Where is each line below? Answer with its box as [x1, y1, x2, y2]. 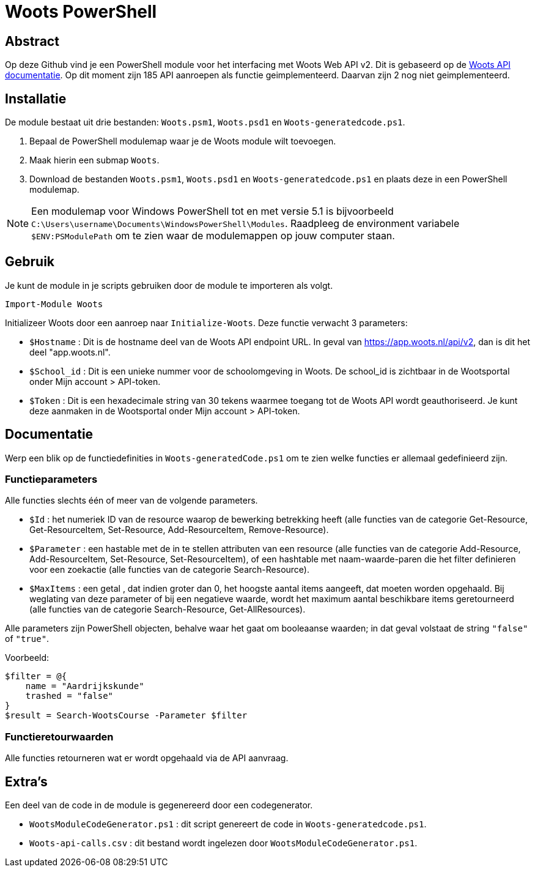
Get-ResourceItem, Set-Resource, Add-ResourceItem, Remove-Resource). [29, 524, 329, 535]
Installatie [5, 91, 67, 106]
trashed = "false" [25, 691, 114, 701]
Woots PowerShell [5, 1, 157, 22]
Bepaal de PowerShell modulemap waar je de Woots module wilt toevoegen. [29, 136, 336, 147]
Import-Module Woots [5, 299, 103, 309]
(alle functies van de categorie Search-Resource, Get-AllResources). [29, 604, 306, 615]
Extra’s [5, 773, 48, 789]
